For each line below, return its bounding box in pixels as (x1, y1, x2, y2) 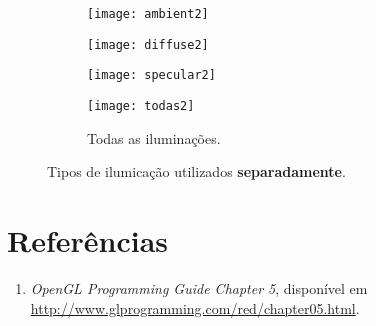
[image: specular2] (87, 68, 216, 83)
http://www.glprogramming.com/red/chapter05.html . (30, 297, 360, 318)
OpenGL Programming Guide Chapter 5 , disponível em (30, 277, 368, 298)
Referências (7, 220, 169, 260)
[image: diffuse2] (87, 37, 209, 52)
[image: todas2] (87, 98, 195, 113)
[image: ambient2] (87, 7, 209, 21)
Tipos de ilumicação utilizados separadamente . (47, 161, 346, 182)
